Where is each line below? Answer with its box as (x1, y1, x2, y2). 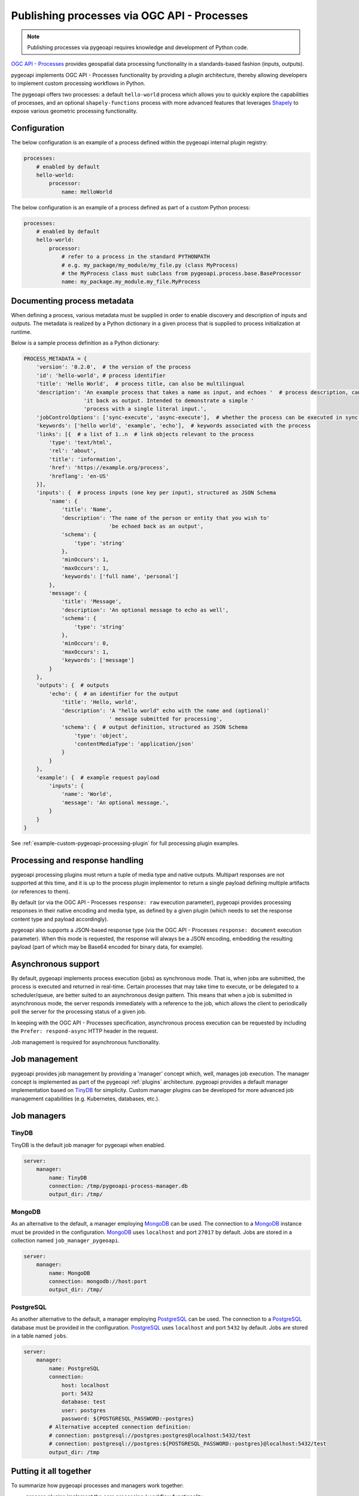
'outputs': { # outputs (36, 682, 109, 689)
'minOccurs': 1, (61, 557, 109, 563)
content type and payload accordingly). (11, 916, 109, 923)
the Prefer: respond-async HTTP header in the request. (11, 1027, 159, 1035)
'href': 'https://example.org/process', (48, 464, 169, 471)
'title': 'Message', (61, 598, 122, 605)
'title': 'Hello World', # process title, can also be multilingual (36, 381, 245, 387)
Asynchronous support (11, 959, 100, 969)
